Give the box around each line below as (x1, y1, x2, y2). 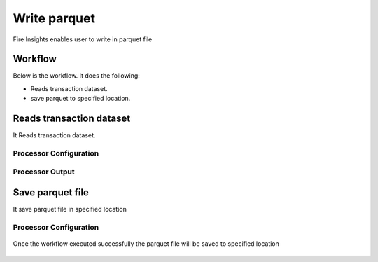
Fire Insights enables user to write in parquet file (13, 35, 153, 43)
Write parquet (13, 11, 96, 26)
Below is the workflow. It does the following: (13, 71, 140, 80)
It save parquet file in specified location (13, 205, 127, 214)
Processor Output (13, 167, 75, 177)
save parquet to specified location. (30, 95, 131, 103)
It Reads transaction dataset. (13, 131, 96, 139)
